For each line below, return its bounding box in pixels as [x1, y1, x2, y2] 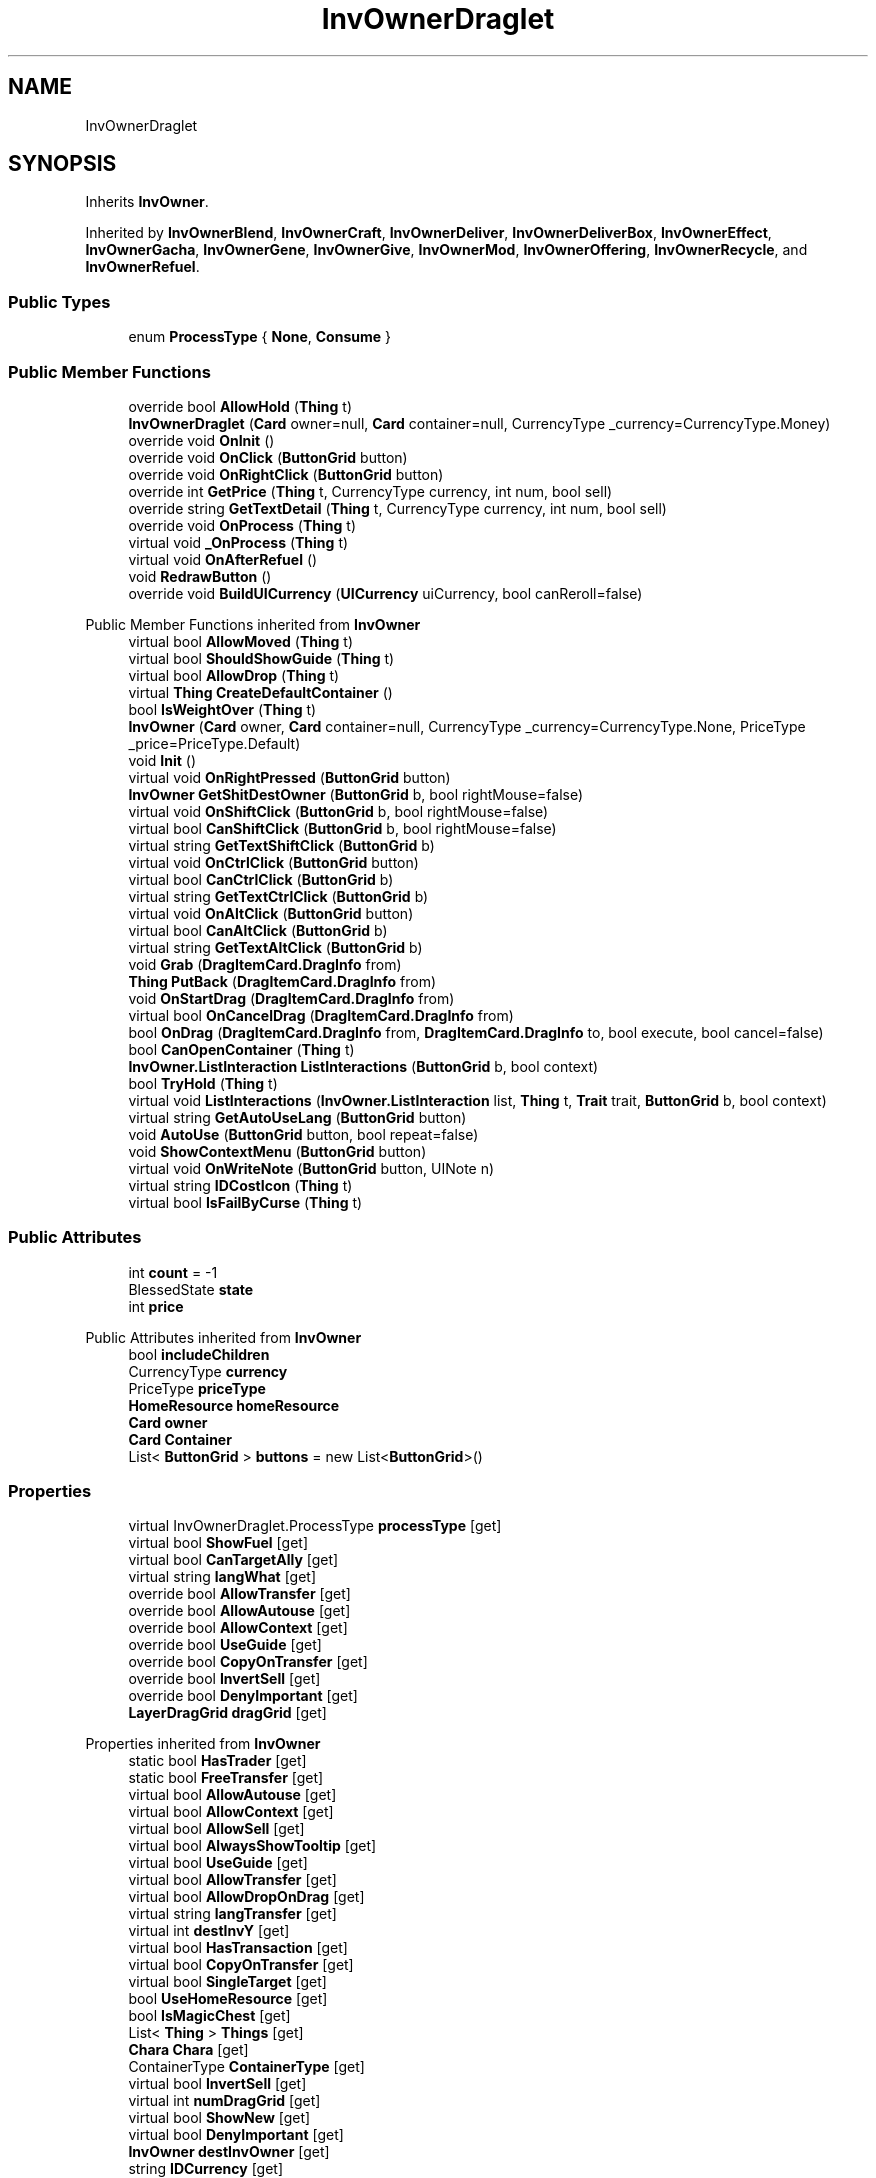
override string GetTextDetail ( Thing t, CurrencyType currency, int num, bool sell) [128, 499, 667, 517]
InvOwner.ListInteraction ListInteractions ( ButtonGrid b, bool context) [128, 1057, 599, 1075]
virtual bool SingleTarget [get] [128, 1973, 327, 1991]
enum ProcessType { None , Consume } [128, 328, 392, 346]
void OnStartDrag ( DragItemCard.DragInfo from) [128, 989, 455, 1007]
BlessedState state [128, 1280, 254, 1298]
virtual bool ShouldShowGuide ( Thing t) [128, 649, 395, 667]
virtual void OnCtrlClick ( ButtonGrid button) [128, 853, 419, 871]
